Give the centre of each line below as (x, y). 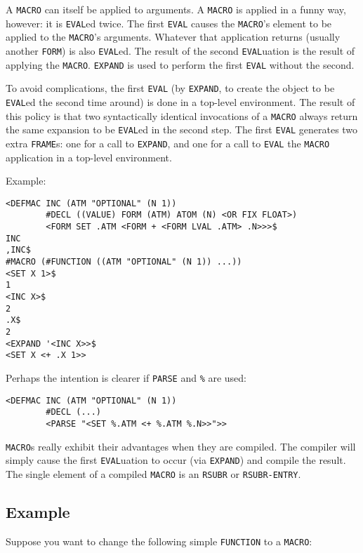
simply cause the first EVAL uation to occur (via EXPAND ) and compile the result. (176, 460)
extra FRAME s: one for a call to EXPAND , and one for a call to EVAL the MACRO (168, 143)
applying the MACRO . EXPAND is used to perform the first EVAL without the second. (180, 64)
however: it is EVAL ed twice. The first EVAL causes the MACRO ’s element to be (169, 23)
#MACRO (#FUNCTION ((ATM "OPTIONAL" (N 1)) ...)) (124, 262)
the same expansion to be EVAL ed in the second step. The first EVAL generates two (182, 129)
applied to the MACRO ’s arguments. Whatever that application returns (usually (173, 37)
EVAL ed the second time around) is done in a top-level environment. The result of (180, 101)
